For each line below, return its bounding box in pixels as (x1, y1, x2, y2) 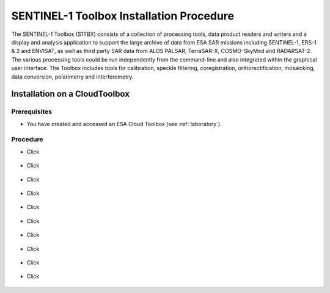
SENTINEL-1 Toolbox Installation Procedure (11, 9, 235, 23)
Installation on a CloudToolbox (11, 89, 130, 99)
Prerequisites (11, 107, 52, 116)
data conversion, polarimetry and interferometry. (11, 73, 134, 80)
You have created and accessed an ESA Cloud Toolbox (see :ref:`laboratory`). (26, 120, 222, 127)
